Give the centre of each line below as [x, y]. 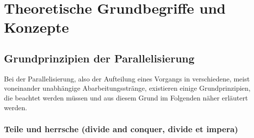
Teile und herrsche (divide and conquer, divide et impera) [121, 129]
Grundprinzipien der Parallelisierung [99, 58]
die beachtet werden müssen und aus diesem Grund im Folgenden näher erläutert [126, 97]
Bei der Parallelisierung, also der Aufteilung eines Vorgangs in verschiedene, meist [127, 78]
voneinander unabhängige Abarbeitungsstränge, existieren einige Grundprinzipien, [127, 88]
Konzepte [37, 27]
